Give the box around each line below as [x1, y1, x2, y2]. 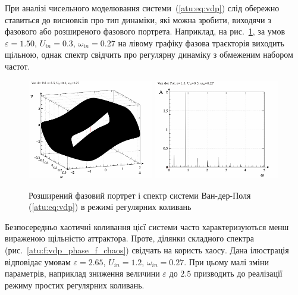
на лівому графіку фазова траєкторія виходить [118, 36, 284, 49]
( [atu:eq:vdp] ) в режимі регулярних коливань [29, 200, 192, 213]
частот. [5, 59, 30, 72]
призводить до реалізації [193, 267, 283, 280]
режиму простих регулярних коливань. [5, 278, 145, 291]
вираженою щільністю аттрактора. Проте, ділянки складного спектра [5, 232, 254, 244]
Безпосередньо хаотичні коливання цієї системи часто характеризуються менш [5, 220, 289, 233]
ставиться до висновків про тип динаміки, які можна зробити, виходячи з [5, 13, 271, 26]
